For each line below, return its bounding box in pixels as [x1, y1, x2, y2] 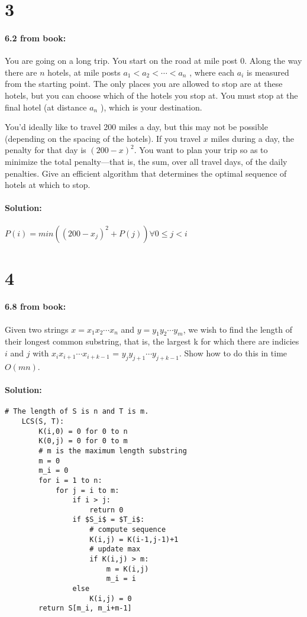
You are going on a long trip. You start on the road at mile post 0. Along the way [5, 54, 302, 67]
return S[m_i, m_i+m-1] [38, 604, 132, 613]
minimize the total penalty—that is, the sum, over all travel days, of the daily [5, 155, 287, 167]
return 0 [89, 505, 124, 514]
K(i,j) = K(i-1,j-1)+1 [89, 535, 179, 544]
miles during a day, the [211, 132, 295, 144]
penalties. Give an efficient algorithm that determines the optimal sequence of [5, 167, 287, 179]
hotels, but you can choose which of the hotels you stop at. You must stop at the [5, 89, 298, 101]
